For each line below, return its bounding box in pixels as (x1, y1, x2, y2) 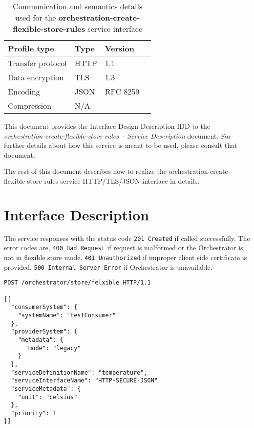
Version (105, 43, 134, 54)
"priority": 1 (11, 409, 57, 417)
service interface (87, 23, 143, 34)
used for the (15, 12, 56, 23)
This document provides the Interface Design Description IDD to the (4, 121, 210, 131)
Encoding (8, 86, 40, 97)
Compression (8, 100, 52, 111)
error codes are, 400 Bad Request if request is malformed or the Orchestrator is (4, 242, 243, 253)
